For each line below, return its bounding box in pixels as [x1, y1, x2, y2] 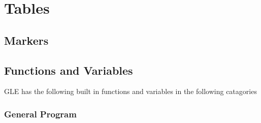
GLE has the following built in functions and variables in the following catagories [4, 86, 257, 97]
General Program [4, 107, 77, 120]
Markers [4, 32, 49, 48]
